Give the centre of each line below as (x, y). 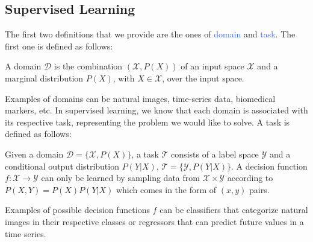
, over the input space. (203, 78)
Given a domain (34, 154)
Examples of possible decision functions (77, 210)
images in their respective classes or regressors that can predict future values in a (154, 221)
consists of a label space (215, 154)
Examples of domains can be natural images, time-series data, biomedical (140, 98)
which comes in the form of (166, 189)
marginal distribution (44, 78)
